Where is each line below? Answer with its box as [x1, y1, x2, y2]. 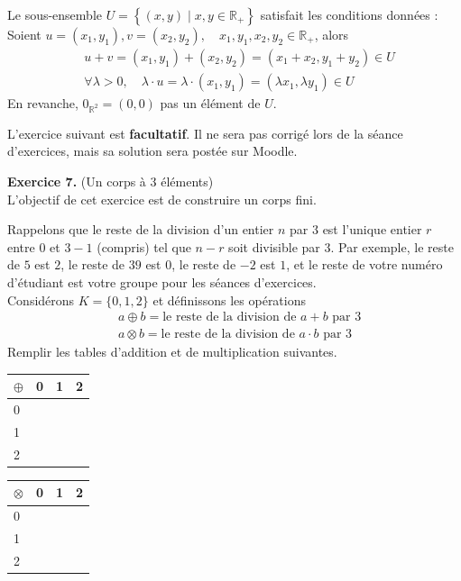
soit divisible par [228, 237, 320, 256]
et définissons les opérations [152, 290, 307, 309]
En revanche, [7, 94, 78, 113]
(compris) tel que [97, 237, 191, 256]
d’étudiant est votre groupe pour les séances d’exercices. [7, 272, 317, 291]
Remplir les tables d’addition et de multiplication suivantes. [7, 342, 337, 361]
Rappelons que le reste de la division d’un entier [7, 220, 274, 239]
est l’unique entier [322, 220, 422, 239]
